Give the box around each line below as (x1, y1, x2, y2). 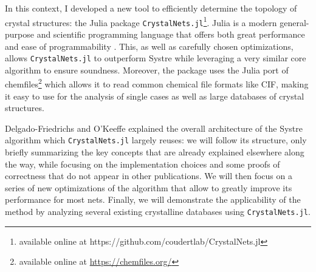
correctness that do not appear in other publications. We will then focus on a (5, 169, 292, 182)
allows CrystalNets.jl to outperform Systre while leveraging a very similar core (5, 52, 306, 64)
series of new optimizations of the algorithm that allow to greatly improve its (5, 181, 292, 194)
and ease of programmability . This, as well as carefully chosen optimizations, (5, 39, 294, 52)
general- (280, 16, 309, 29)
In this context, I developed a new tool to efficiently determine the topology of (5, 2, 297, 14)
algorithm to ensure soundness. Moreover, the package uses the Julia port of (5, 63, 289, 76)
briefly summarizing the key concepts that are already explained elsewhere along (5, 146, 304, 158)
